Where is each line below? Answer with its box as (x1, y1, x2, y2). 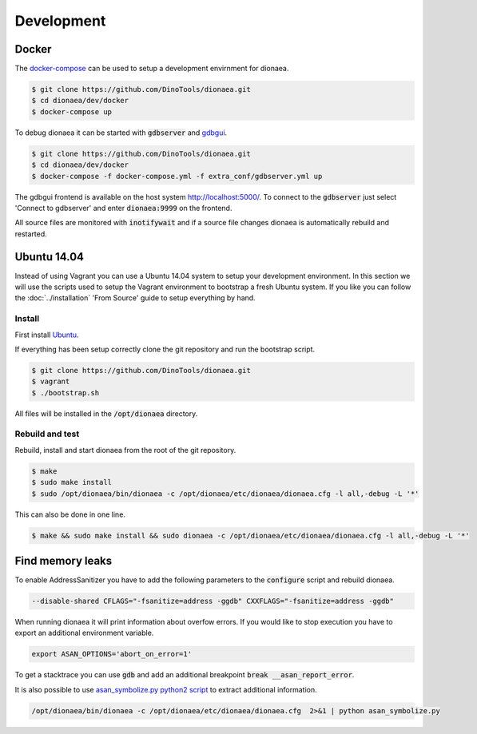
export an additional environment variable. (14, 628, 154, 638)
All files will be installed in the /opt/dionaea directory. (14, 408, 198, 419)
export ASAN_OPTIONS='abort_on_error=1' (31, 649, 192, 659)
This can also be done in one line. (14, 510, 125, 519)
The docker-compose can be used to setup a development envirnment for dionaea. (14, 64, 289, 73)
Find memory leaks (14, 553, 113, 567)
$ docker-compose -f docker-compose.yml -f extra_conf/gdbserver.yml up (31, 172, 323, 181)
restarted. (14, 228, 47, 239)
